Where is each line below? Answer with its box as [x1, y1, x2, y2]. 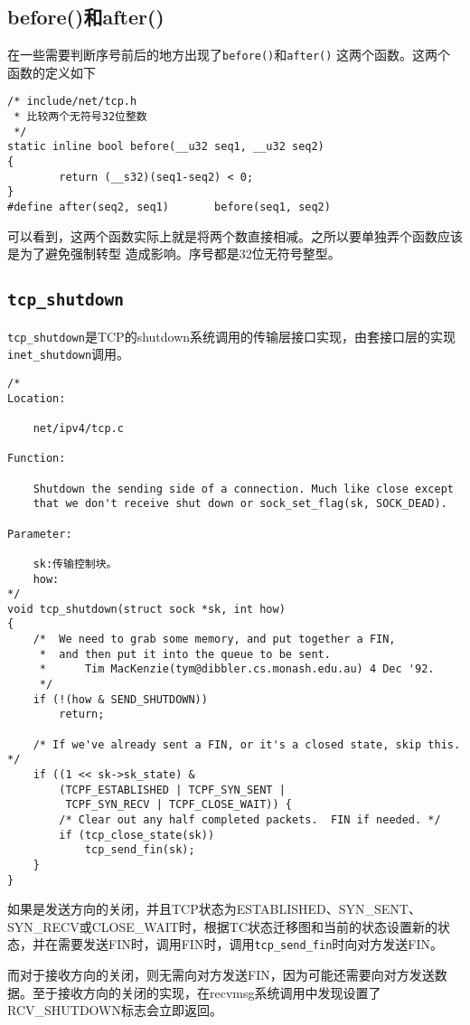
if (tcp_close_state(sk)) [59, 828, 215, 842]
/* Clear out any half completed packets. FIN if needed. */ [59, 813, 441, 827]
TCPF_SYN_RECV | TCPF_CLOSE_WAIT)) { [65, 798, 292, 812]
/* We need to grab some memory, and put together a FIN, [33, 633, 396, 646]
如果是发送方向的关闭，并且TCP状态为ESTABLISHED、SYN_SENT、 [7, 899, 421, 918]
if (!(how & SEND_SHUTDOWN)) [33, 692, 208, 706]
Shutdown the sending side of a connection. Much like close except [33, 482, 454, 495]
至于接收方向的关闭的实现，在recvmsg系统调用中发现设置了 [32, 983, 381, 1001]
